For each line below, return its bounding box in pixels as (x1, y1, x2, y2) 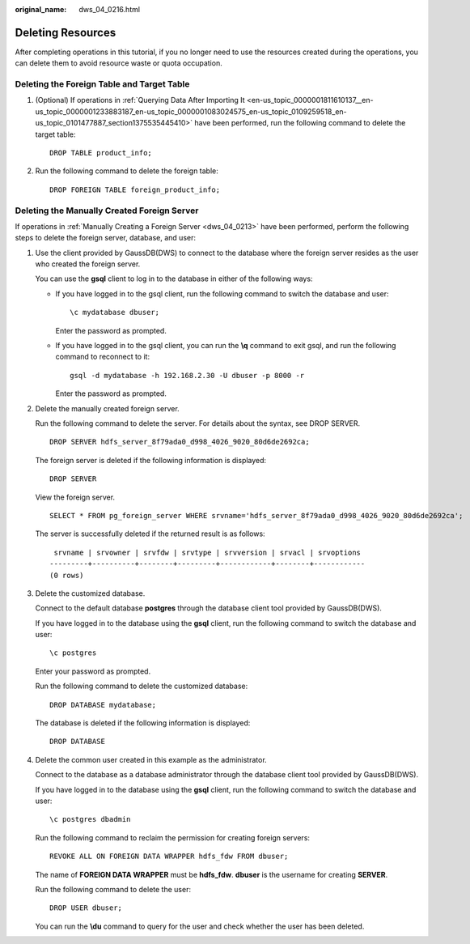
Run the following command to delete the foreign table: (35, 166, 218, 176)
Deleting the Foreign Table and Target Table (15, 79, 190, 90)
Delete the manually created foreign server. (35, 403, 180, 413)
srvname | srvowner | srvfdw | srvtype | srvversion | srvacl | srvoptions (53, 547, 362, 557)
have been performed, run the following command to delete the (194, 118, 406, 128)
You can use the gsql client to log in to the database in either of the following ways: (35, 274, 313, 283)
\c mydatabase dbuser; (70, 308, 160, 317)
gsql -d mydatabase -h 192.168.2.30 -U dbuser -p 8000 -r (70, 371, 305, 380)
